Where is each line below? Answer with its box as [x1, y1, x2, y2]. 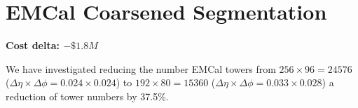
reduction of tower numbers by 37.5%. [6, 88, 169, 103]
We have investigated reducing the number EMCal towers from [6, 61, 276, 76]
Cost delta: [6, 38, 60, 53]
